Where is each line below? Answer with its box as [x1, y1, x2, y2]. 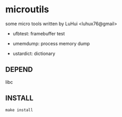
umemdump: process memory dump [12, 40, 90, 47]
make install [5, 107, 33, 112]
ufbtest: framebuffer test [12, 30, 65, 36]
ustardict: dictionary [12, 50, 55, 56]
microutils [5, 4, 50, 15]
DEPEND [5, 65, 33, 74]
